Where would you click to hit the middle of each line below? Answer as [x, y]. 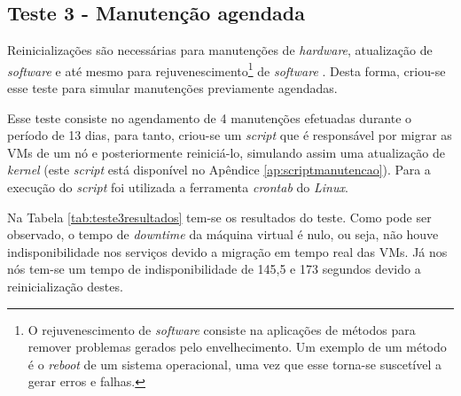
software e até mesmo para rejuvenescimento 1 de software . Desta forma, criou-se [227, 69]
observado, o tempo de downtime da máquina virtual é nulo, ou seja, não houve [223, 234]
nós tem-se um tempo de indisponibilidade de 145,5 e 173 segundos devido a [214, 269]
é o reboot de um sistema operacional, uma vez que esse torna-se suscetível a [235, 364]
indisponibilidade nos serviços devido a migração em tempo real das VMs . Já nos [227, 251]
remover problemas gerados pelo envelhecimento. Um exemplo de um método [237, 347]
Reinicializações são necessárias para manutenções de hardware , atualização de [220, 50]
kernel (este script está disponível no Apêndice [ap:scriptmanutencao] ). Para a [219, 170]
